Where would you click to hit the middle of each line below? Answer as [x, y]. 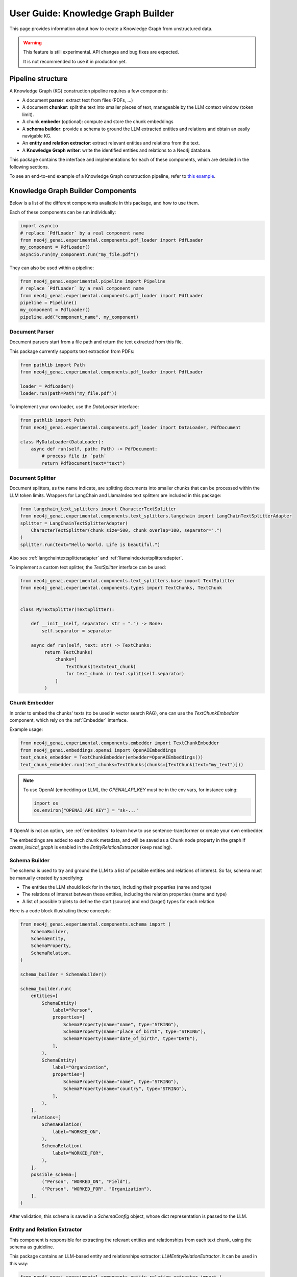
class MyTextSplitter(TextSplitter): [67, 609]
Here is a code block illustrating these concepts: [60, 911]
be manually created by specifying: [46, 878]
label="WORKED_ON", [77, 1132]
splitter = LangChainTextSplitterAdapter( [74, 523]
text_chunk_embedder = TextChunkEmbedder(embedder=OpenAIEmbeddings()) [112, 758]
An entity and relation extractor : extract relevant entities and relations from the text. [111, 143]
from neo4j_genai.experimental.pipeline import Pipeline [93, 281]
